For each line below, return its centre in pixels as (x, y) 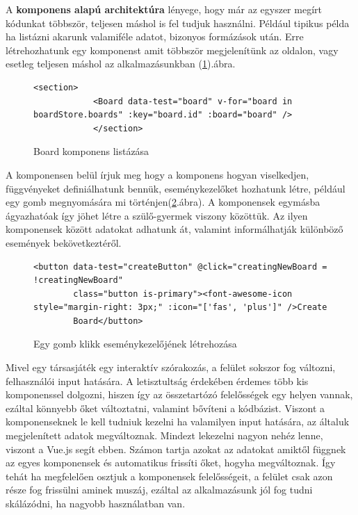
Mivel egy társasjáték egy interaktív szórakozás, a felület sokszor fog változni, (171, 367)
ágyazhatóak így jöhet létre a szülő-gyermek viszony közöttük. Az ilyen (157, 215)
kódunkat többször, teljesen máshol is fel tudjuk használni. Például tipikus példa (178, 23)
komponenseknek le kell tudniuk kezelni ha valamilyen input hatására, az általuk (178, 422)
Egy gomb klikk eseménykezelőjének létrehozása (135, 344)
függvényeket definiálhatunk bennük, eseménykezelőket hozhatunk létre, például (176, 188)
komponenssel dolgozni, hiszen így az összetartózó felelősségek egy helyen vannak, (179, 394)
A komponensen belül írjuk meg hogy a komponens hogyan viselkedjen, (157, 174)
